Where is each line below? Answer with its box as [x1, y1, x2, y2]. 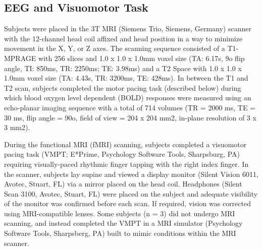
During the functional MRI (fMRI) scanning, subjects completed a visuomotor [4, 139, 247, 149]
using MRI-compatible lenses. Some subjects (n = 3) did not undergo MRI [4, 208, 235, 218]
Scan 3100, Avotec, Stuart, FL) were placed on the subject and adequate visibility [4, 188, 257, 199]
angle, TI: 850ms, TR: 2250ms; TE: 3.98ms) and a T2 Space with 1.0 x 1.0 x [4, 62, 242, 73]
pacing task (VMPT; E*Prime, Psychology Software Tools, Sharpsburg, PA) [4, 149, 240, 159]
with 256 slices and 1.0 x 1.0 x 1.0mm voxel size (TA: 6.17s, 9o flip [38, 52, 245, 63]
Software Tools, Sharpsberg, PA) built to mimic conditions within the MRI [4, 228, 236, 238]
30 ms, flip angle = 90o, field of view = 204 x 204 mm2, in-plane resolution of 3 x [4, 112, 256, 122]
